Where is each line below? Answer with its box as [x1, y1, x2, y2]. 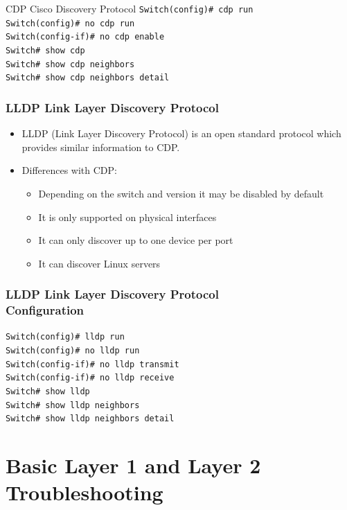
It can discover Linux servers [38, 256, 161, 270]
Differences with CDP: [21, 163, 117, 177]
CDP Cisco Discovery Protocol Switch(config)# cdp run [6, 1, 253, 15]
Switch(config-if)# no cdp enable [6, 32, 165, 42]
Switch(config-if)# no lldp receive [6, 373, 175, 383]
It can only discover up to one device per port [38, 233, 233, 247]
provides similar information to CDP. [21, 139, 180, 154]
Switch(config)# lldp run [6, 332, 125, 342]
